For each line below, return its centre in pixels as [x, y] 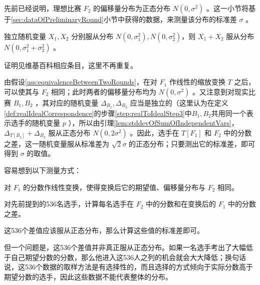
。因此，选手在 [155, 132]
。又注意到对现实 [221, 91]
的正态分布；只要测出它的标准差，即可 [192, 143]
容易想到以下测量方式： [43, 170]
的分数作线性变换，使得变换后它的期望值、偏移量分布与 [114, 187]
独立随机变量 [25, 36]
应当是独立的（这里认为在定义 [179, 102]
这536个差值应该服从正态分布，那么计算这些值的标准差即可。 [104, 230]
